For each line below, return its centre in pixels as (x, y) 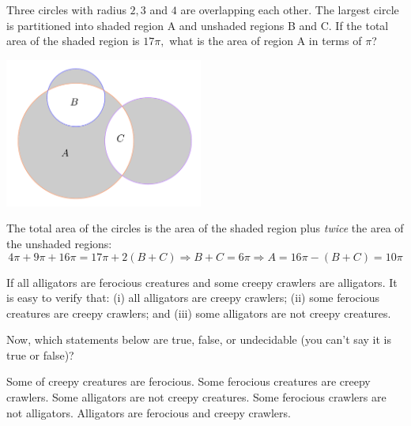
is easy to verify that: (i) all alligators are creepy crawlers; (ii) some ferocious (193, 298)
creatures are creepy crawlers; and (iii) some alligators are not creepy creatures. (199, 313)
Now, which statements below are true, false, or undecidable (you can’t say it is (199, 339)
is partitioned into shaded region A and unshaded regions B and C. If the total (198, 25)
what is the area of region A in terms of (266, 41)
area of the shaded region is (73, 41)
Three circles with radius (66, 9)
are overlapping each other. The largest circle (290, 9)
